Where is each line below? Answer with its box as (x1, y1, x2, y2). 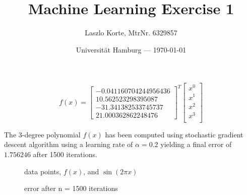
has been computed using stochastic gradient (105, 129, 243, 139)
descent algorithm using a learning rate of (4, 139, 133, 150)
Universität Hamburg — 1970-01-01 (76, 44, 187, 55)
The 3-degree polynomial (4, 129, 81, 139)
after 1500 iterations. (33, 149, 97, 159)
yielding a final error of (160, 139, 232, 150)
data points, (24, 166, 61, 176)
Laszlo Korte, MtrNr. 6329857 (85, 27, 177, 38)
